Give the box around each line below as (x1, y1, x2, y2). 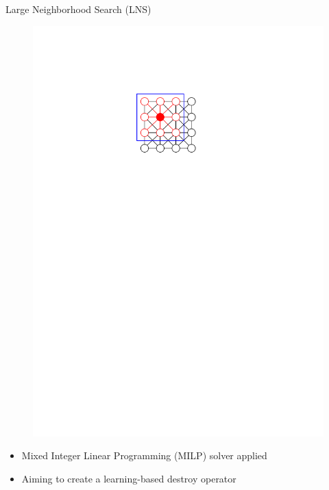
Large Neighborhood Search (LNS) (5, 2, 151, 16)
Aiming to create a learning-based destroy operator (21, 471, 236, 485)
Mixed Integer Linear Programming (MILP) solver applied (21, 448, 267, 463)
